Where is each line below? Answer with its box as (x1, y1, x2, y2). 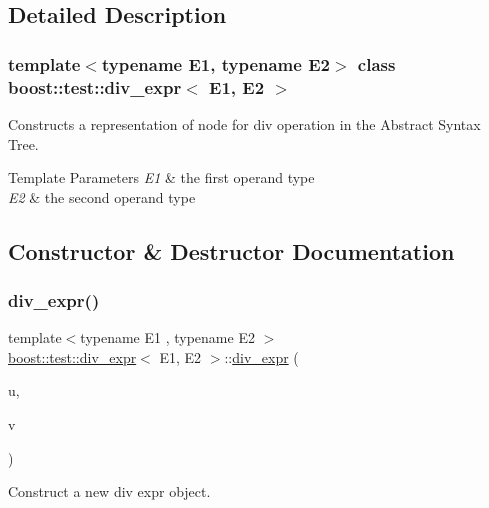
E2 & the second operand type (8, 186, 196, 207)
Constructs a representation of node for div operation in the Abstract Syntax (8, 113, 481, 134)
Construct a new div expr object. (8, 481, 211, 502)
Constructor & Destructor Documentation (8, 235, 455, 266)
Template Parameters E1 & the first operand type (8, 167, 315, 188)
